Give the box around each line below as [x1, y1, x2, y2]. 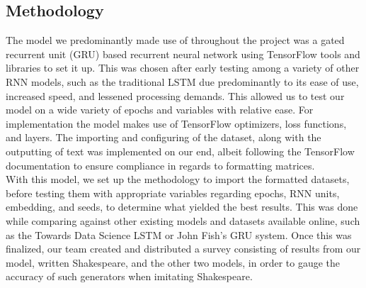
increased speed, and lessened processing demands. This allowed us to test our [6, 88, 345, 103]
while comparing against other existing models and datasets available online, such [6, 213, 360, 228]
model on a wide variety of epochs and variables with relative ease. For [6, 102, 314, 117]
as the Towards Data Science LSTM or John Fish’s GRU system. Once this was [6, 227, 352, 242]
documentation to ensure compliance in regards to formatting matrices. [6, 157, 315, 172]
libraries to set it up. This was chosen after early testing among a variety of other [6, 60, 360, 75]
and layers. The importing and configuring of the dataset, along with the [6, 130, 321, 145]
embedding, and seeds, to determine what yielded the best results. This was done [6, 199, 358, 214]
